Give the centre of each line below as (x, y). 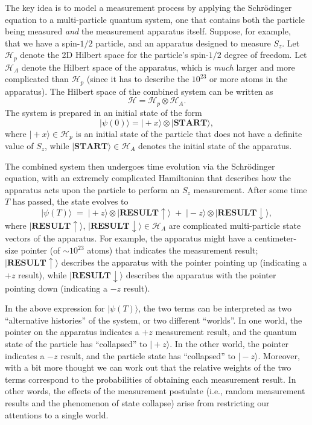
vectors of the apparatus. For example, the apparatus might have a (129, 238)
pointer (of (40, 250)
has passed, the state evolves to (70, 201)
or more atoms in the (249, 79)
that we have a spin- (43, 43)
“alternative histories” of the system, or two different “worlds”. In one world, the (154, 320)
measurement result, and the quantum (226, 332)
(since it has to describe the (138, 79)
